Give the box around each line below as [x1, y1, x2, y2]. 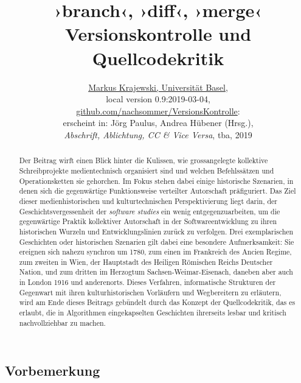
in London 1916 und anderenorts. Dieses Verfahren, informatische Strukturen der [19, 277, 276, 287]
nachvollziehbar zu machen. [19, 317, 106, 328]
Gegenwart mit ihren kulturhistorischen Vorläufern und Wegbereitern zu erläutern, [19, 287, 282, 297]
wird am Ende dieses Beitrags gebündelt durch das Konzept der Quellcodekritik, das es [19, 297, 296, 307]
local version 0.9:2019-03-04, [106, 93, 210, 105]
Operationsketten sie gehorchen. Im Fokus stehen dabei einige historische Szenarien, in [19, 175, 294, 186]
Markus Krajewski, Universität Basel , [88, 80, 228, 93]
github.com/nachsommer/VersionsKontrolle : [76, 104, 240, 117]
